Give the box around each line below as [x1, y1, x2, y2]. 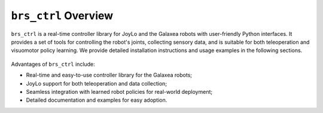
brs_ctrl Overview [11, 9, 114, 22]
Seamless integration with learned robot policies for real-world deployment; [26, 88, 212, 95]
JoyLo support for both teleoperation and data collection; [26, 80, 167, 87]
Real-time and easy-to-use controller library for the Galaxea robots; [26, 72, 193, 79]
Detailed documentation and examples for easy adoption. [26, 96, 167, 104]
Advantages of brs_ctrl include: [11, 60, 95, 68]
